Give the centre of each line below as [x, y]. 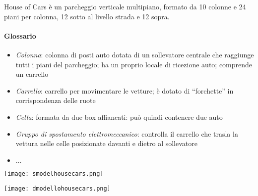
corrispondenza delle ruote [56, 100]
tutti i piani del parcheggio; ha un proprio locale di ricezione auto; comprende [134, 64]
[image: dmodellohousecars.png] [57, 189]
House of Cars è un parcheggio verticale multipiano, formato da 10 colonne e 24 [125, 6]
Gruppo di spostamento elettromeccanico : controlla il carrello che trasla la [127, 133]
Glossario [20, 35]
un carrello [32, 74]
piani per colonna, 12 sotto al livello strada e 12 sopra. [87, 16]
